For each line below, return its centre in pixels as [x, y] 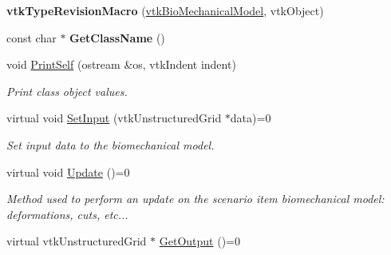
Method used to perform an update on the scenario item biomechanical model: [195, 199]
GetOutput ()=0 [199, 241]
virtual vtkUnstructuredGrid [77, 241]
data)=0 [251, 118]
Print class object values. [67, 91]
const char [32, 37]
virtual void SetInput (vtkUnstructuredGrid [114, 118]
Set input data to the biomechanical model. [111, 144]
